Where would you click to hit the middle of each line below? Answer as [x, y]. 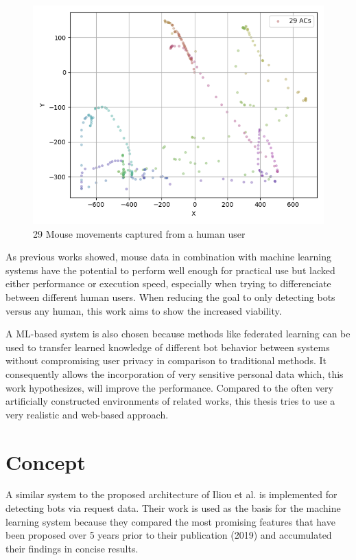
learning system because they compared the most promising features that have [170, 521]
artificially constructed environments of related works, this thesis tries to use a [170, 401]
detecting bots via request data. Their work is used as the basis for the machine [173, 508]
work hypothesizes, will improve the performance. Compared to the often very [169, 387]
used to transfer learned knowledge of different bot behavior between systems [168, 347]
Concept [46, 461]
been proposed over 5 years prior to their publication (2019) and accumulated [169, 535]
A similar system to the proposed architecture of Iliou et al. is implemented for [171, 494]
